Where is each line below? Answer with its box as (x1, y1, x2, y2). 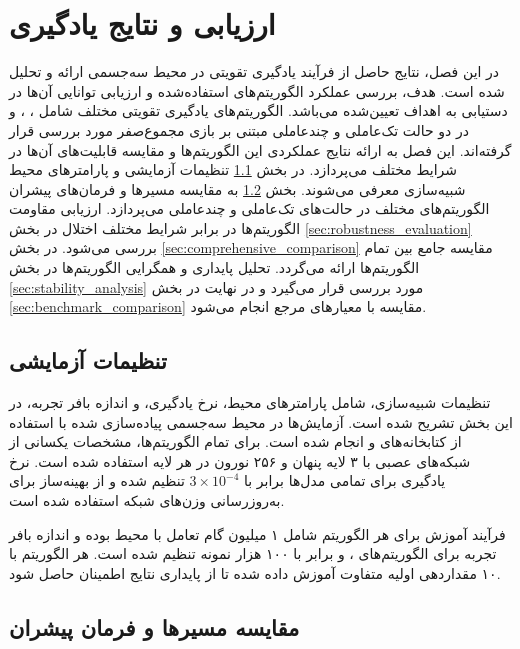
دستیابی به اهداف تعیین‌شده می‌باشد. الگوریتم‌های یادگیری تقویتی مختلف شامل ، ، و (9, 100, 508, 121)
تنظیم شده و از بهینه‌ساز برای (9, 470, 185, 491)
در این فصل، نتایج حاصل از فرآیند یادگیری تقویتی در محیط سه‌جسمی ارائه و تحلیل (9, 61, 500, 82)
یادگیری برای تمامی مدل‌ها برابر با (244, 470, 446, 491)
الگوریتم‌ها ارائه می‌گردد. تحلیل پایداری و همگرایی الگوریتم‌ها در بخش (9, 257, 420, 278)
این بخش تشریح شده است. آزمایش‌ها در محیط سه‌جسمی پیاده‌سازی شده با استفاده (9, 411, 513, 432)
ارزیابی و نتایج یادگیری (9, 3, 276, 44)
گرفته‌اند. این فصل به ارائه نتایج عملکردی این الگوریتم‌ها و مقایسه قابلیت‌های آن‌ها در (9, 139, 512, 160)
